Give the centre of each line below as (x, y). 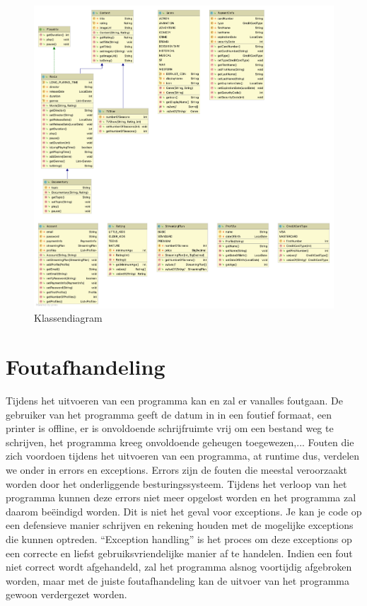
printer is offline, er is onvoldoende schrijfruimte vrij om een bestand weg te (170, 428)
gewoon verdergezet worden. (66, 594)
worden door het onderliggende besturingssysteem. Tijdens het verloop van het (176, 483)
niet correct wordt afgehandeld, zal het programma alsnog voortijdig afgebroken (179, 567)
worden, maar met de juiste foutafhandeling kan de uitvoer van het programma (178, 580)
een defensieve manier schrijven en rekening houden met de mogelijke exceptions (180, 525)
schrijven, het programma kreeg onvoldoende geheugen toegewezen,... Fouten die (180, 442)
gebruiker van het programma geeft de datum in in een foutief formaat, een (169, 414)
